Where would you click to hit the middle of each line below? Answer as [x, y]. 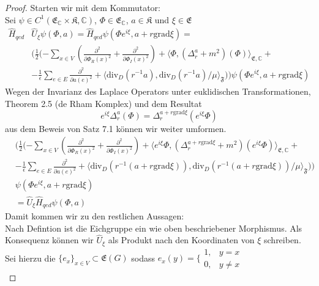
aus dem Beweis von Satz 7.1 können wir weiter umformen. [116, 128]
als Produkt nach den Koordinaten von [181, 240]
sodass [143, 258]
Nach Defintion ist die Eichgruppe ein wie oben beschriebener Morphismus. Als [154, 228]
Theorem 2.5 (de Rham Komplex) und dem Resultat [103, 104]
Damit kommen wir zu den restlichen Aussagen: [95, 215]
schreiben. [283, 240]
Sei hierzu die [30, 258]
